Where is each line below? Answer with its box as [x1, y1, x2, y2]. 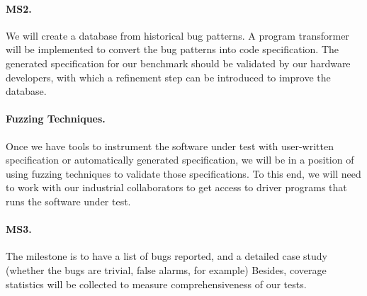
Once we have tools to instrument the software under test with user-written [6, 138, 334, 153]
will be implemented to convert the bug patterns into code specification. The [6, 42, 339, 57]
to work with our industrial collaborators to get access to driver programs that [6, 180, 347, 195]
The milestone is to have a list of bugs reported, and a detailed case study [6, 249, 327, 263]
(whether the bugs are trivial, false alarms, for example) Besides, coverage [6, 262, 327, 277]
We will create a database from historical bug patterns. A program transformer [6, 28, 349, 42]
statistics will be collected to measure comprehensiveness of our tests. [6, 276, 307, 291]
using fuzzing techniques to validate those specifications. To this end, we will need [6, 166, 361, 181]
